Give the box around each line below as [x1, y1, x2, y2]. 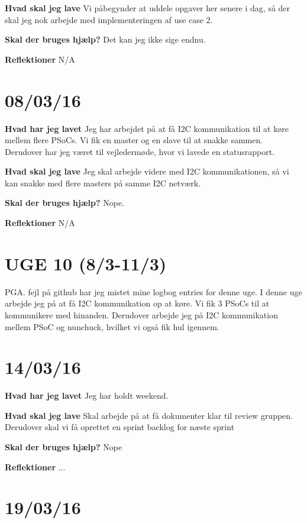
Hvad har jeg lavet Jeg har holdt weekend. [5, 389, 169, 402]
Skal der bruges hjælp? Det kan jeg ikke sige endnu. [5, 33, 206, 46]
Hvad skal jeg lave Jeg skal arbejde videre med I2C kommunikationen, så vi [5, 165, 289, 177]
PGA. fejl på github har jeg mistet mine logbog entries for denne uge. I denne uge [5, 285, 302, 298]
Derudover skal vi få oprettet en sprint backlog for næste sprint [5, 421, 235, 433]
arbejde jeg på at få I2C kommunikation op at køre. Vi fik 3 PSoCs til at [5, 297, 270, 309]
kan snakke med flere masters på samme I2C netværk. [5, 176, 201, 189]
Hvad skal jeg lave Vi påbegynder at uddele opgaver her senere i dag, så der [5, 2, 290, 14]
